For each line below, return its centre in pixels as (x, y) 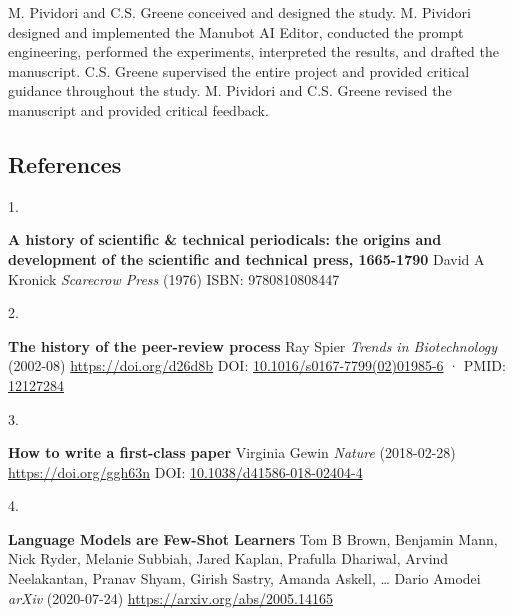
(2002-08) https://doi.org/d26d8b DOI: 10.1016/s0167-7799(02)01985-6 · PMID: (257, 365)
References (65, 163)
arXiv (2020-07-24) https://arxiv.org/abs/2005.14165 (170, 597)
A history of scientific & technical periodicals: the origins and (225, 239)
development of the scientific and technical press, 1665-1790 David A (246, 258)
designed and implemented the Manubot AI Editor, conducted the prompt (236, 31)
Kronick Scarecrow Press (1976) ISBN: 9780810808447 (174, 278)
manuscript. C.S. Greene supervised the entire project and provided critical (239, 70)
